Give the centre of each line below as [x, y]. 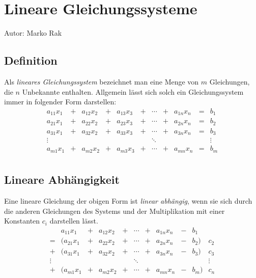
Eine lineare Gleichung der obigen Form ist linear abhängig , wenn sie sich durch [128, 200]
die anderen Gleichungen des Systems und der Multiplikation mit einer [115, 211]
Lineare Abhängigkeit [62, 179]
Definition [31, 60]
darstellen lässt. [74, 221]
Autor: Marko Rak [33, 33]
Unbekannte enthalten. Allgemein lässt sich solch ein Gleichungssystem [133, 91]
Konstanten [22, 221]
